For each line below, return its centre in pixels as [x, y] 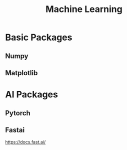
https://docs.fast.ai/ [25, 142]
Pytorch [18, 113]
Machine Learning [84, 9]
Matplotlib [21, 73]
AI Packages [32, 95]
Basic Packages [39, 37]
